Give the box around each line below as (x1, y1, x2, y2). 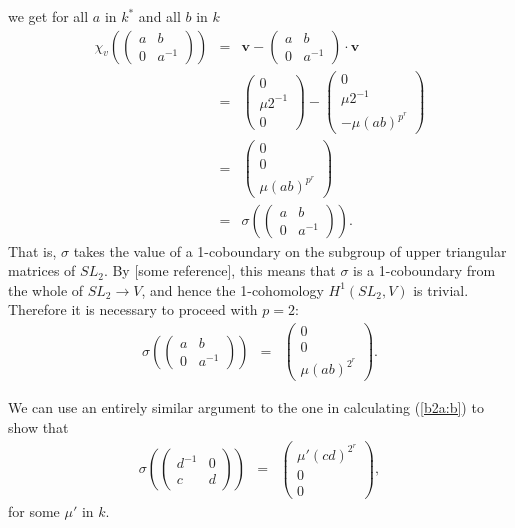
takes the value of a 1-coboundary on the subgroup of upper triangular (73, 240, 507, 261)
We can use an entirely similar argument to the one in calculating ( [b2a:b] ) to (8, 397, 484, 418)
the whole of (8, 279, 84, 300)
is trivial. (413, 279, 469, 300)
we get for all (8, 6, 89, 26)
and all (138, 6, 181, 26)
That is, (8, 240, 57, 261)
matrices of (8, 260, 76, 281)
